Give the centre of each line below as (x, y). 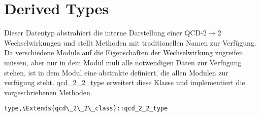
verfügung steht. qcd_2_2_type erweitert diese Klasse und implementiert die (125, 82)
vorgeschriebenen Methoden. (48, 92)
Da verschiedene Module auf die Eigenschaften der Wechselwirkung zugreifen (124, 52)
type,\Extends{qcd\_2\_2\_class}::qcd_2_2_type (86, 109)
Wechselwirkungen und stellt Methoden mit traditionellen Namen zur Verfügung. (130, 42)
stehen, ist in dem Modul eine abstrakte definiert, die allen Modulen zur (116, 72)
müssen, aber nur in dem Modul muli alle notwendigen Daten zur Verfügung (123, 62)
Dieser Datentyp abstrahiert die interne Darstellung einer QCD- (104, 33)
